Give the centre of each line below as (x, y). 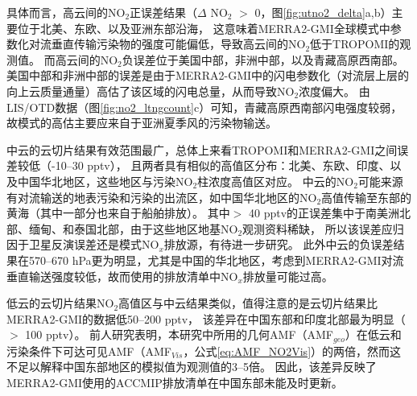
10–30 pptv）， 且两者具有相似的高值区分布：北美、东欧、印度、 (223, 165)
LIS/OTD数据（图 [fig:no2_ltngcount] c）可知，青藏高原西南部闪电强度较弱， (204, 107)
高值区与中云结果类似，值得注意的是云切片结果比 (248, 303)
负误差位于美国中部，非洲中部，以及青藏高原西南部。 (263, 59)
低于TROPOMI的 (355, 44)
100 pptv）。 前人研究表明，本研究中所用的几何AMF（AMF (180, 334)
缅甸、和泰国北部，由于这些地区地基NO (133, 228)
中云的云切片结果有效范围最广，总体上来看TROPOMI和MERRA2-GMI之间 (202, 149)
